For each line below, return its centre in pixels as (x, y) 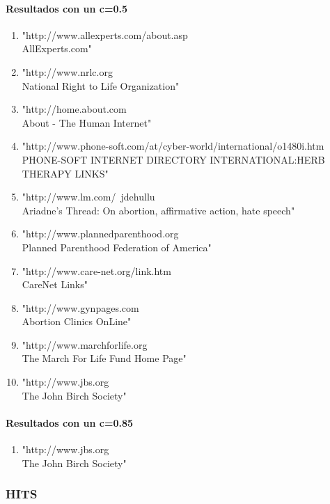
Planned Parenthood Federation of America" (117, 247)
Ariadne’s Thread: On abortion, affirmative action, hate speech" (158, 210)
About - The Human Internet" (87, 122)
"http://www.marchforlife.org (85, 344)
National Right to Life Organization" (101, 85)
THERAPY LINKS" (65, 173)
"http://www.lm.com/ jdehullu (88, 197)
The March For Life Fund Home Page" (104, 358)
